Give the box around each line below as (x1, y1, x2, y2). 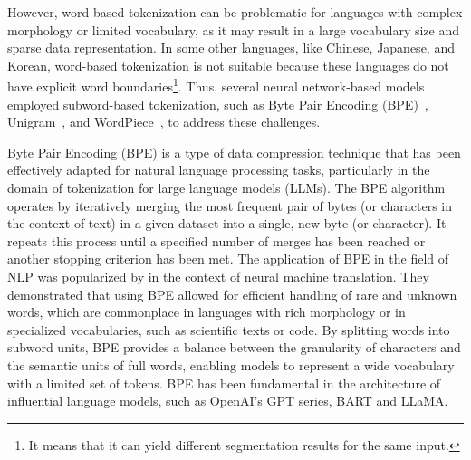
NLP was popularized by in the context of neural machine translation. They (7, 266, 429, 285)
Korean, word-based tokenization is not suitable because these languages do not (7, 55, 449, 74)
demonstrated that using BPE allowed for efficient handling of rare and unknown (7, 284, 457, 303)
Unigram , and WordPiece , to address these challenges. (7, 112, 321, 131)
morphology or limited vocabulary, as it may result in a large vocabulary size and (7, 20, 460, 39)
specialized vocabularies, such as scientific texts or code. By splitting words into (7, 320, 450, 339)
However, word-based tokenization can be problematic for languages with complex (7, 3, 463, 21)
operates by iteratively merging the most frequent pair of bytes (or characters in (7, 196, 452, 215)
